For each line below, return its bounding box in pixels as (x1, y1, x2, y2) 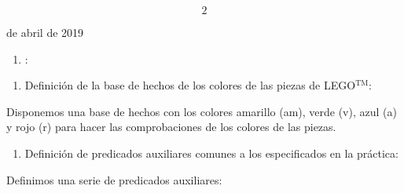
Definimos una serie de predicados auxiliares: (6, 171, 222, 188)
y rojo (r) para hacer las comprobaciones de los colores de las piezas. (6, 118, 336, 135)
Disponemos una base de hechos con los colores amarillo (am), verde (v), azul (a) (6, 103, 397, 119)
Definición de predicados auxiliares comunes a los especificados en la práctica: (24, 144, 398, 161)
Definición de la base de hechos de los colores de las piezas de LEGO (24, 77, 356, 93)
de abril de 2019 (6, 24, 84, 40)
